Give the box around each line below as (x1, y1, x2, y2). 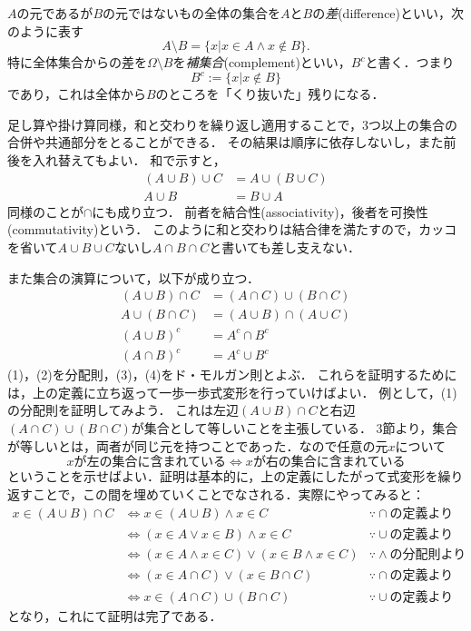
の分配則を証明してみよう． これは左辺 (7, 400, 240, 419)
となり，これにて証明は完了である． (7, 606, 222, 625)
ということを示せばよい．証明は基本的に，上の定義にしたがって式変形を (7, 467, 438, 486)
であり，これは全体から (7, 84, 146, 104)
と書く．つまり (365, 53, 455, 72)
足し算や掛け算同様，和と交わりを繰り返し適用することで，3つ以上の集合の (7, 114, 458, 133)
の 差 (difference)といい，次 (312, 4, 465, 22)
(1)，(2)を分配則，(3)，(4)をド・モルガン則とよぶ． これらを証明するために (7, 365, 457, 384)
